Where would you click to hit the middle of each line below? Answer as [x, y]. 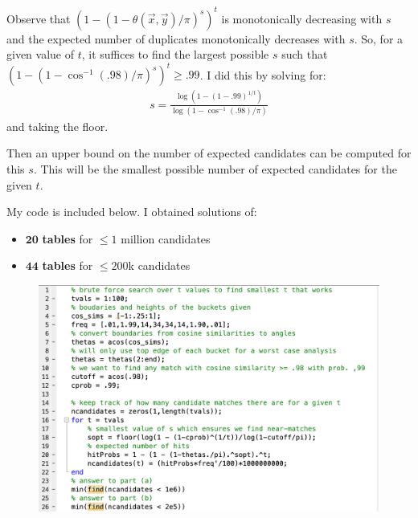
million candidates [166, 238]
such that [305, 54]
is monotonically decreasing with [302, 18]
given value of [40, 54]
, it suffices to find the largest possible [175, 54]
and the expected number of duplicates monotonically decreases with [176, 38]
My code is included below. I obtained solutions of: [132, 212]
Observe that [39, 18]
